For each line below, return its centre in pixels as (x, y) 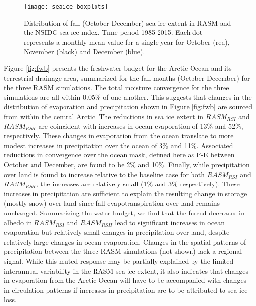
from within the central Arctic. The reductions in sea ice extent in (104, 116)
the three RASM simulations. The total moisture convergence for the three (117, 87)
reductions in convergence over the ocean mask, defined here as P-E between (119, 155)
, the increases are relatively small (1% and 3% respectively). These (138, 184)
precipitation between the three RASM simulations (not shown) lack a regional (123, 251)
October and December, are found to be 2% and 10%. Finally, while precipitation (127, 164)
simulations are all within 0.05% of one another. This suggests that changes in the (128, 97)
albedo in (18, 222)
